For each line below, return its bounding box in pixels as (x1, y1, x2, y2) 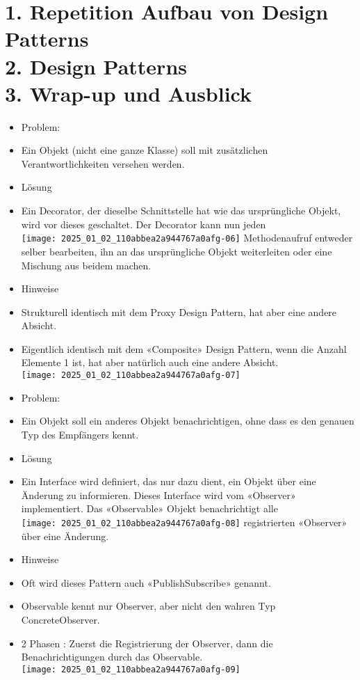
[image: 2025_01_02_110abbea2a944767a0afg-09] (21, 664, 240, 674)
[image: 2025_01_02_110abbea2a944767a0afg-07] (21, 370, 240, 381)
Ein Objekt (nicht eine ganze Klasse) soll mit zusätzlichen (21, 143, 268, 157)
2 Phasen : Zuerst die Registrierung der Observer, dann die (21, 635, 273, 650)
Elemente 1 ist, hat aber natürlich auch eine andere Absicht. (21, 355, 279, 370)
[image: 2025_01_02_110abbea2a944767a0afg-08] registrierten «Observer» (21, 514, 347, 529)
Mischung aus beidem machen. (21, 258, 152, 272)
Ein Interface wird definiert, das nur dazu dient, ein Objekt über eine (21, 474, 316, 489)
